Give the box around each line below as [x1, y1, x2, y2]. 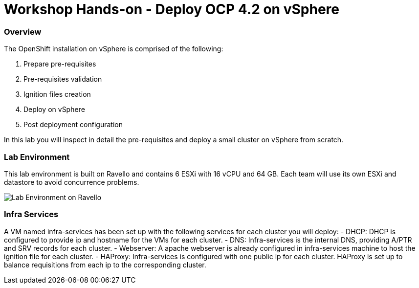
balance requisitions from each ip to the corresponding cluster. [4, 260, 206, 269]
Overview [4, 26, 42, 37]
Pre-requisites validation [23, 75, 102, 84]
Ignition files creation [23, 90, 91, 99]
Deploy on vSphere [23, 105, 85, 114]
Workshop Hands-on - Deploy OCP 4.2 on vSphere [4, 1, 339, 18]
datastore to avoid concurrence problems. [4, 177, 139, 186]
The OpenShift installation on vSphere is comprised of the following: [4, 44, 223, 53]
